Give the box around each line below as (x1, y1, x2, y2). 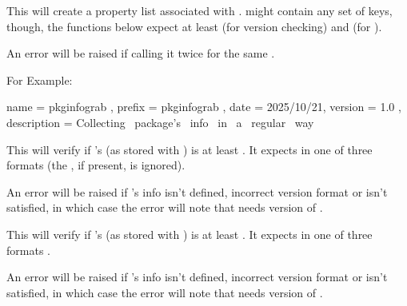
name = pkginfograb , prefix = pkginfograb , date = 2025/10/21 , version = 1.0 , (6, 98, 401, 115)
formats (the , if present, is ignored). (6, 157, 186, 173)
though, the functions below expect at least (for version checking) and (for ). (6, 18, 382, 34)
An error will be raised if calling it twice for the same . (6, 45, 275, 62)
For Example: (6, 71, 73, 88)
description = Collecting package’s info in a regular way (6, 113, 314, 130)
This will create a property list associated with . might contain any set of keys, (6, 2, 393, 18)
